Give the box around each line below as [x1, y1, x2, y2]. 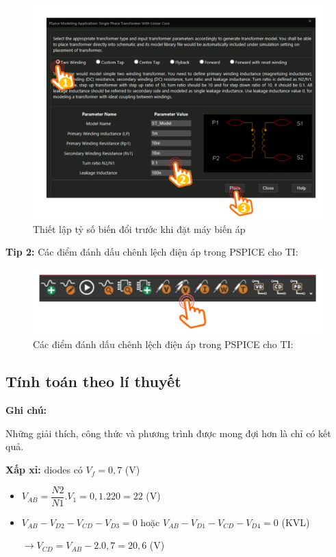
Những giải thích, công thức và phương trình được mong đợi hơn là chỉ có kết [5, 425, 331, 440]
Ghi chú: [5, 403, 47, 417]
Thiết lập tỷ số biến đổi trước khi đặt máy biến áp [33, 221, 246, 236]
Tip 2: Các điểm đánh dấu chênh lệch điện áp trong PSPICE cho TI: [5, 245, 298, 259]
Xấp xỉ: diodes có [5, 462, 83, 477]
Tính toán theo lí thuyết [5, 371, 181, 392]
